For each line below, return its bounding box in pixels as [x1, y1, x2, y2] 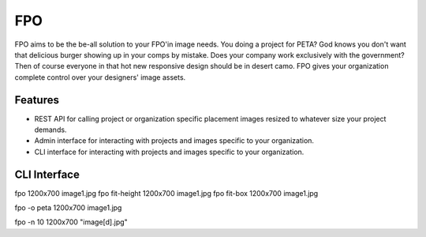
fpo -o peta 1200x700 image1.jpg [14, 203, 122, 213]
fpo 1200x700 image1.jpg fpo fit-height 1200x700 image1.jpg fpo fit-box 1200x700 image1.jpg [14, 188, 319, 197]
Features [14, 93, 59, 107]
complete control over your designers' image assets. [14, 72, 186, 82]
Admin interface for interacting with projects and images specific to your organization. [34, 136, 315, 145]
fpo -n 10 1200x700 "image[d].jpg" [14, 217, 128, 227]
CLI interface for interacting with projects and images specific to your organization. [34, 147, 305, 156]
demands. [34, 125, 67, 134]
